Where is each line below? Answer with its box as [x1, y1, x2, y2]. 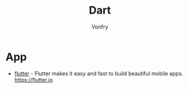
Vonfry [91, 23, 109, 30]
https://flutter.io [14, 76, 53, 83]
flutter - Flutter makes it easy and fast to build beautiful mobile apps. [14, 69, 184, 77]
